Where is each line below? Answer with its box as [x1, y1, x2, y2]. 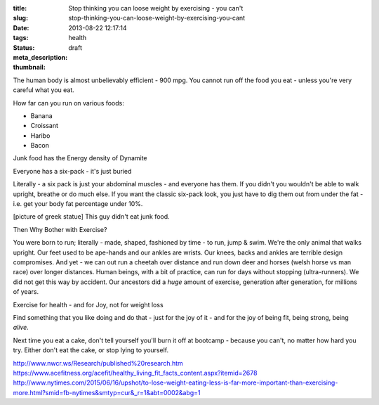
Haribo [30, 131, 51, 140]
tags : [13, 34, 29, 42]
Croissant [30, 122, 59, 130]
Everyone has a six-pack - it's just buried [13, 167, 132, 175]
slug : [13, 14, 28, 22]
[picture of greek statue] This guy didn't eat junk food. [13, 212, 170, 221]
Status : [13, 43, 35, 52]
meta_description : [13, 53, 68, 61]
